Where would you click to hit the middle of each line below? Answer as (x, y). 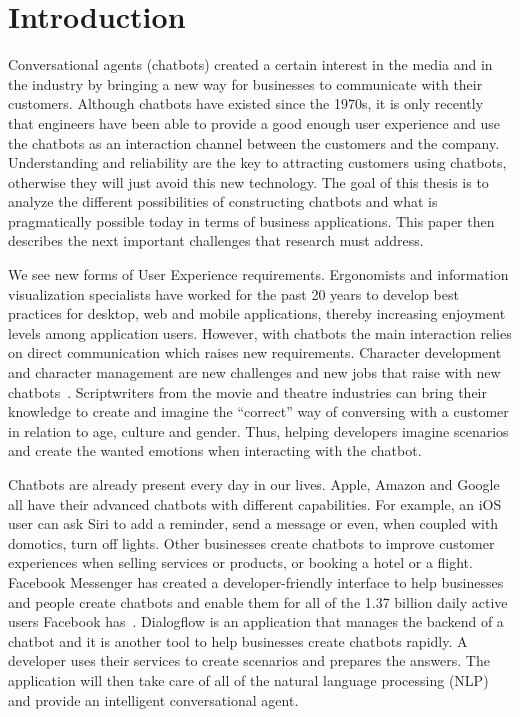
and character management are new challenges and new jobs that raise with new (254, 372)
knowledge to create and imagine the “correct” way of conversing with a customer (258, 411)
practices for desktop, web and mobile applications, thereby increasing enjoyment (257, 313)
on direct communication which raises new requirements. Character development (255, 352)
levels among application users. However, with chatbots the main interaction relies (260, 332)
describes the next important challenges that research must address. (216, 240)
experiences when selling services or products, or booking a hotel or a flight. (240, 562)
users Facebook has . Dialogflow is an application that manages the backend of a (256, 621)
